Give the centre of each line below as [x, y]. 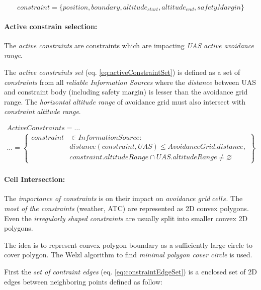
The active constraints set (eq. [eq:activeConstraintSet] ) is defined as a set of [122, 72]
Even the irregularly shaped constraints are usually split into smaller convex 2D [126, 218]
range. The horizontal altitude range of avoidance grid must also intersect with [125, 101]
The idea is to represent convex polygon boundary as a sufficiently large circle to [128, 245]
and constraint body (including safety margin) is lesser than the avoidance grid [126, 92]
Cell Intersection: [35, 179]
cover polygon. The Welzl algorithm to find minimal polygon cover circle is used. [128, 255]
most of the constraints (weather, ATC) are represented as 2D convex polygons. [126, 208]
